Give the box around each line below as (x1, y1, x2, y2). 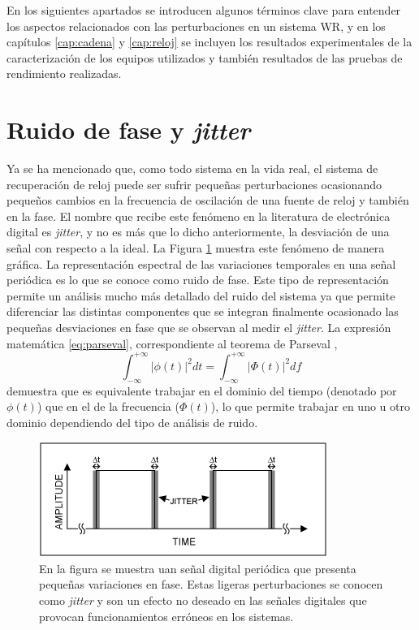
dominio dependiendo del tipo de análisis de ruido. (6, 413, 258, 430)
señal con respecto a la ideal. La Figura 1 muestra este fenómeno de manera (6, 239, 385, 257)
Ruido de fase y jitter (6, 113, 251, 147)
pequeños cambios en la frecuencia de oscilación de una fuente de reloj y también (6, 192, 409, 209)
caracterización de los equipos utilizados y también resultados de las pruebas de (6, 49, 403, 66)
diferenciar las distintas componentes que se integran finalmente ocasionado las (6, 303, 399, 320)
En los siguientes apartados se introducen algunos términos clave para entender (6, 2, 401, 18)
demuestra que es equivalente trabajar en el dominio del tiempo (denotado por (6, 382, 397, 399)
